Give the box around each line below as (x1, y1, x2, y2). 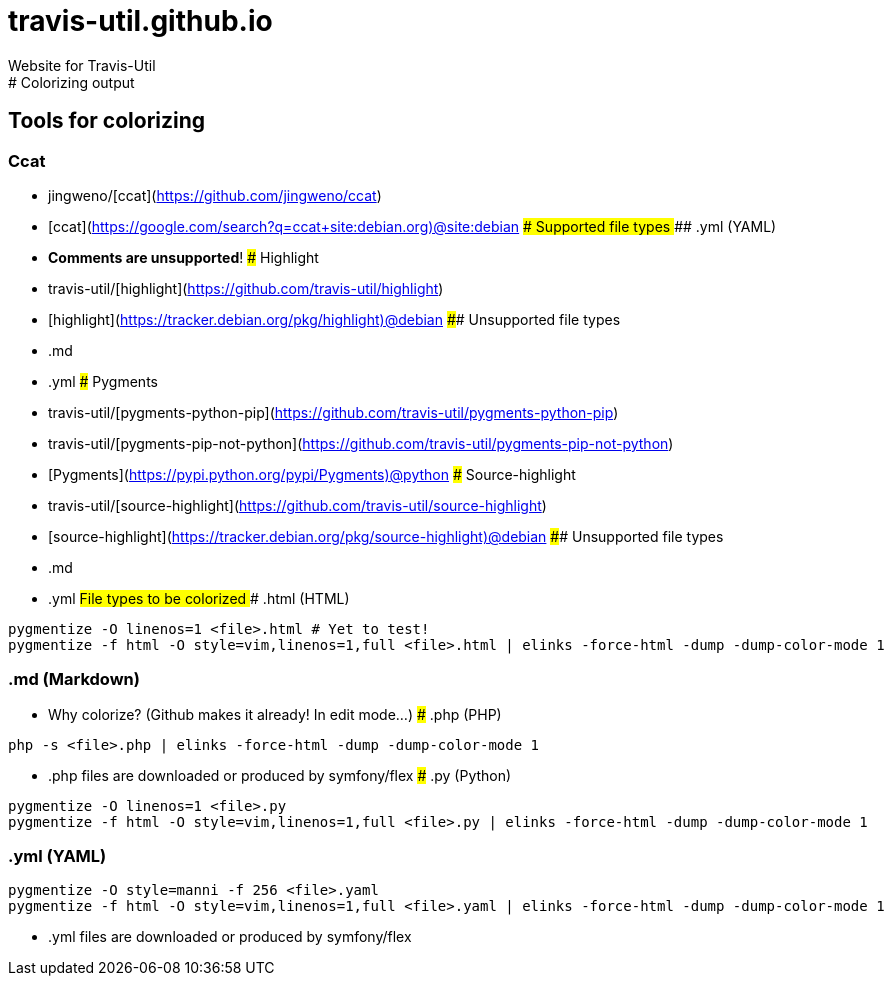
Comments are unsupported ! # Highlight (48, 248, 319, 266)
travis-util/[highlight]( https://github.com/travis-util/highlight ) (48, 279, 444, 297)
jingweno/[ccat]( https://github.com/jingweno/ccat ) (48, 186, 382, 204)
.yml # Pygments (48, 372, 158, 390)
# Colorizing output (8, 73, 135, 91)
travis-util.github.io (8, 4, 273, 38)
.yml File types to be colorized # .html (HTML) (48, 589, 350, 607)
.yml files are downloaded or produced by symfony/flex (48, 928, 412, 946)
